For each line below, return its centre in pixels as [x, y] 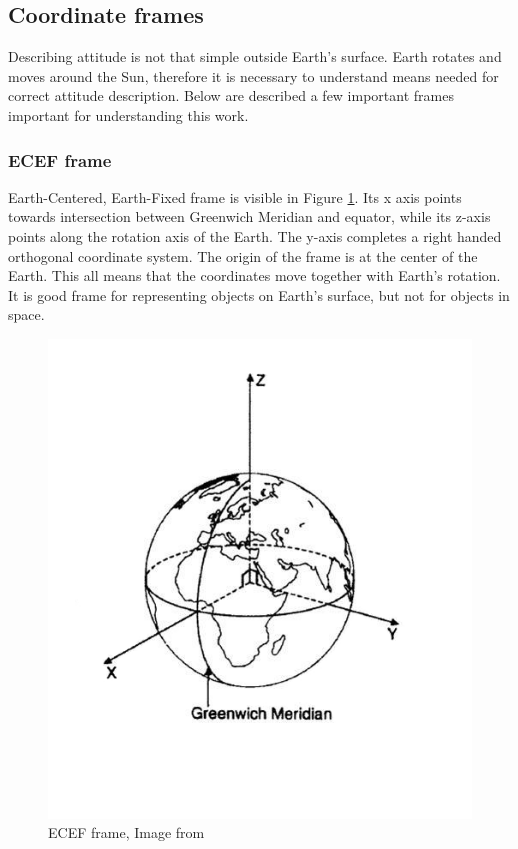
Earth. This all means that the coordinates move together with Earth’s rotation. [254, 275]
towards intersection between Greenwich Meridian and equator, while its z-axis [249, 216]
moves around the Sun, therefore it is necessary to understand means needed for [253, 75]
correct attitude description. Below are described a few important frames [231, 95]
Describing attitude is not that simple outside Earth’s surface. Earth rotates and [255, 56]
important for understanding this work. [128, 114]
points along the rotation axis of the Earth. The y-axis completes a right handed [255, 235]
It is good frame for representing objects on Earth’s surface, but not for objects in [259, 294]
